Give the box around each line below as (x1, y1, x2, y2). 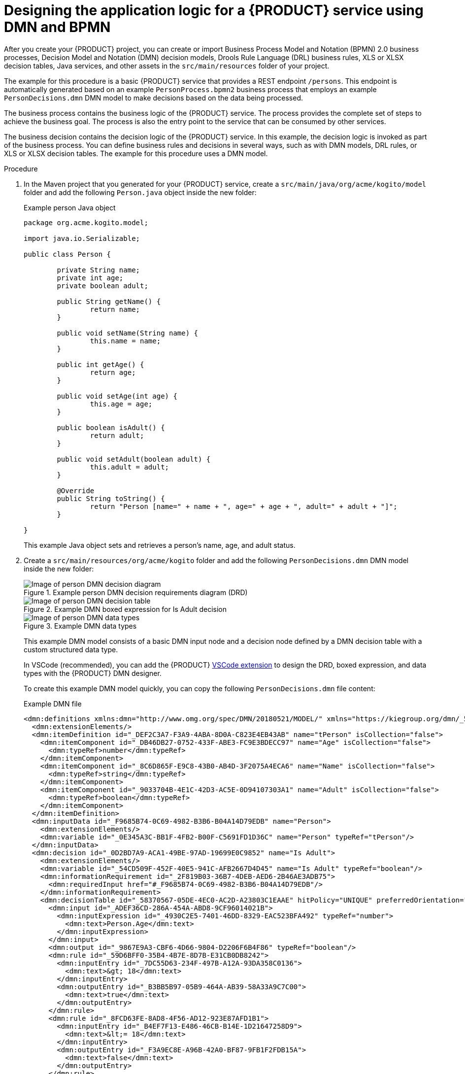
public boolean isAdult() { (57, 423, 165, 432)
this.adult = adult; (90, 463, 169, 471)
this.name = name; (90, 336, 161, 345)
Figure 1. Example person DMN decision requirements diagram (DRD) (24, 588, 248, 597)
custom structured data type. (24, 645, 118, 654)
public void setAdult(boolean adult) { (57, 455, 211, 463)
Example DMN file (24, 699, 82, 708)
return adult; (90, 431, 144, 439)
